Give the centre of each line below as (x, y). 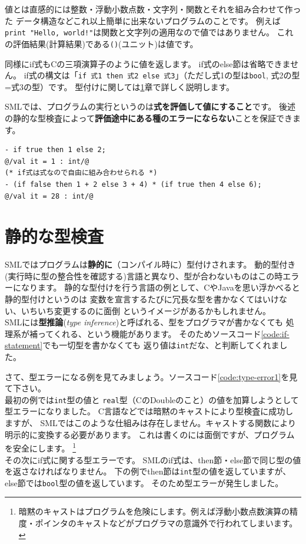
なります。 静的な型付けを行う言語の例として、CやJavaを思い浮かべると (160, 287)
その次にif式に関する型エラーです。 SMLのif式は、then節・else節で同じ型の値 (153, 459)
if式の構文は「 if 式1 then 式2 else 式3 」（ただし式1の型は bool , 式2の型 (162, 75)
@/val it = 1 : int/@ (47, 161)
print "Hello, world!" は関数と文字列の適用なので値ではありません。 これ (149, 32)
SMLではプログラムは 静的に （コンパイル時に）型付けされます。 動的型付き (150, 264)
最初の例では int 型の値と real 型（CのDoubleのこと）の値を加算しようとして (152, 399)
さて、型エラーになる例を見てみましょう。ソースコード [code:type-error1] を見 (151, 376)
